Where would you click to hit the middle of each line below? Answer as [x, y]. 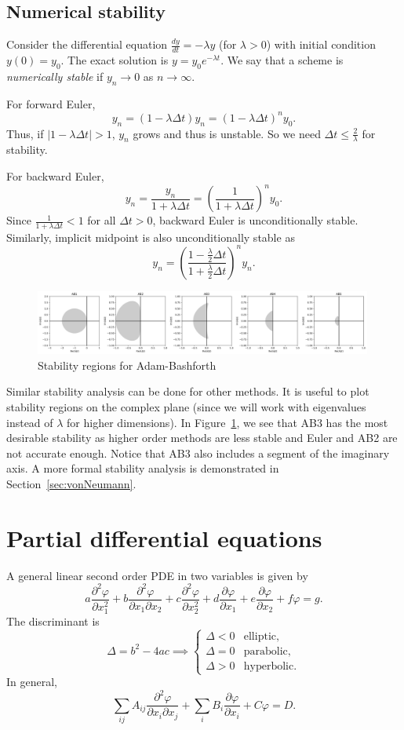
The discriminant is [53, 620]
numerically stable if [55, 76]
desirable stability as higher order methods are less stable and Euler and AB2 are [202, 438]
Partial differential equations [164, 537]
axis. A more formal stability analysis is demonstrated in [143, 468]
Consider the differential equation [87, 44]
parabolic [266, 651]
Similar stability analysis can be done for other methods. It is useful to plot [188, 391]
